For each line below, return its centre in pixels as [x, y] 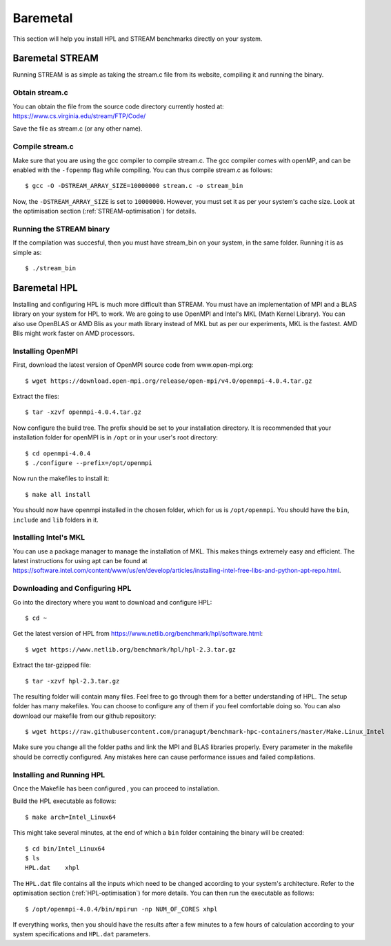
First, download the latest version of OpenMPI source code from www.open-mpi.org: [133, 365]
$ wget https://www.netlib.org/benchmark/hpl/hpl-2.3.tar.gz [130, 649]
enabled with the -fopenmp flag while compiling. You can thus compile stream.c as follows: [143, 170]
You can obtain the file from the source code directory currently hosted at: [118, 106]
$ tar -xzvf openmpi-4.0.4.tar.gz [83, 412]
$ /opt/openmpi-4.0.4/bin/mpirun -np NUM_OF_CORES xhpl [121, 909]
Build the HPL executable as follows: [64, 801]
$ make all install [58, 494]
